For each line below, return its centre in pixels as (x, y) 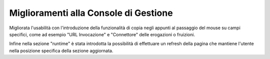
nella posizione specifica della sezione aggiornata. (61, 51)
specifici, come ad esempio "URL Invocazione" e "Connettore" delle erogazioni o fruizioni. (102, 34)
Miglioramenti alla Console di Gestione (91, 13)
